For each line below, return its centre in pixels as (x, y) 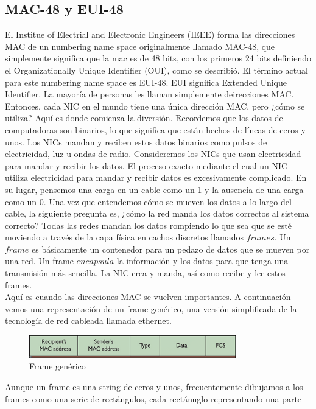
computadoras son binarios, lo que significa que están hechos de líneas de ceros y (155, 129)
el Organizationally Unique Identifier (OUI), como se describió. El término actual (156, 70)
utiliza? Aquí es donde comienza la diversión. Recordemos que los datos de (144, 118)
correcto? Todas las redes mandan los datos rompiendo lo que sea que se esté (148, 225)
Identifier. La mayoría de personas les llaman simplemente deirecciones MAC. (149, 94)
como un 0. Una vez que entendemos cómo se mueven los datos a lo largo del (148, 201)
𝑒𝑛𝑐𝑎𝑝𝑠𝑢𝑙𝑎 (95, 262)
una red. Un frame (39, 261)
